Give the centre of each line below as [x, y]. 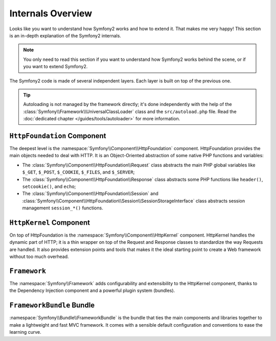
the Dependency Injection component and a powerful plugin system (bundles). [92, 291]
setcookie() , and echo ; [49, 186]
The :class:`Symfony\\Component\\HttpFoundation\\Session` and [90, 194]
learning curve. [26, 332]
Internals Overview [51, 13]
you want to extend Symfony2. [55, 67]
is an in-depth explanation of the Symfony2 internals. [65, 35]
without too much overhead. [39, 257]
